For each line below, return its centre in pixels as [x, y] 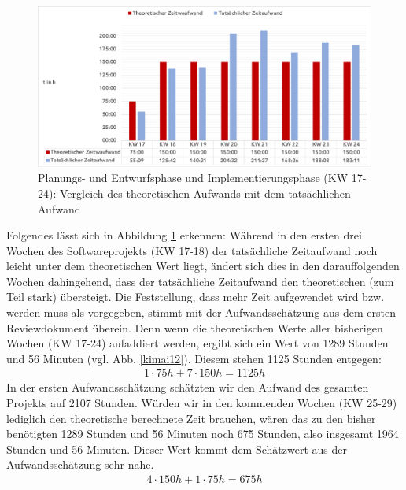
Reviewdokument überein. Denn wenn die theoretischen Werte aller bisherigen [195, 327]
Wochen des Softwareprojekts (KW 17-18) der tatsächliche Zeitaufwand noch [192, 250]
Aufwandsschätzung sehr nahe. [80, 464]
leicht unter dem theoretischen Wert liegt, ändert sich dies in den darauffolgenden [203, 266]
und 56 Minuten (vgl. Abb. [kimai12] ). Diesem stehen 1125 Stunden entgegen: [194, 358]
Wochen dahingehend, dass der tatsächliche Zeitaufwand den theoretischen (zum [200, 281]
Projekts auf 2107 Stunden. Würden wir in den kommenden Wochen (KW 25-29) [202, 403]
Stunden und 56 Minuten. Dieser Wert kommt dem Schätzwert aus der [177, 449]
